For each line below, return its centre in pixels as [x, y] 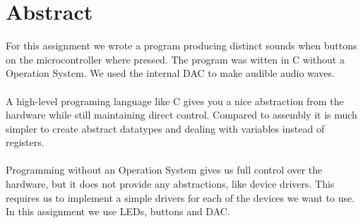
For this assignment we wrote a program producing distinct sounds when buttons [181, 46]
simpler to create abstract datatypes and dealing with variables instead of [165, 128]
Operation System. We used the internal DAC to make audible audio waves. [170, 73]
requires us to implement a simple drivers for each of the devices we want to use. [180, 197]
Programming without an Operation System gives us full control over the [164, 170]
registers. [25, 142]
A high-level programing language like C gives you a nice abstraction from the [175, 101]
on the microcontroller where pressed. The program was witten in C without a [175, 59]
